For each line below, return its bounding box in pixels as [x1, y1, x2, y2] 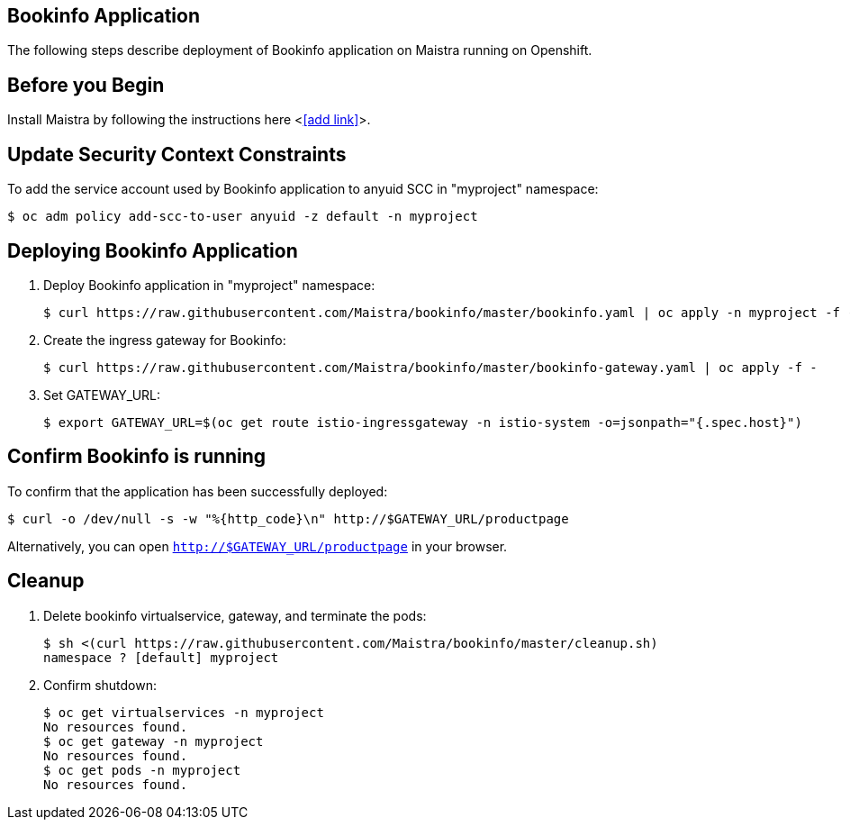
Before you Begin [7, 73, 165, 96]
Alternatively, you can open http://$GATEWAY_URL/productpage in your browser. [7, 538, 508, 554]
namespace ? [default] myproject [43, 650, 279, 665]
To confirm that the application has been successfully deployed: [7, 483, 388, 499]
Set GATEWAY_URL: [43, 386, 161, 403]
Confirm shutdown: [43, 677, 158, 693]
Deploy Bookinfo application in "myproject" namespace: [43, 277, 375, 293]
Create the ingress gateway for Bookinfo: [43, 332, 286, 348]
